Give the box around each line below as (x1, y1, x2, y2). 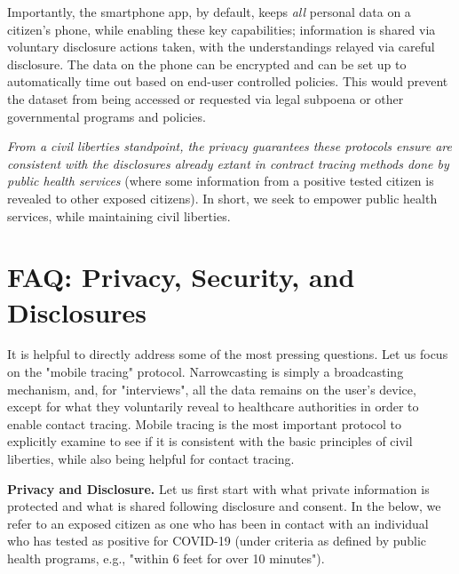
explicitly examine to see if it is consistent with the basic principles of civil (7, 432, 413, 450)
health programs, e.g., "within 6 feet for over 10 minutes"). (7, 548, 325, 567)
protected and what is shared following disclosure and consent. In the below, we (7, 497, 441, 515)
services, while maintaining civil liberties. (7, 206, 231, 225)
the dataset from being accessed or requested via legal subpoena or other (7, 89, 404, 108)
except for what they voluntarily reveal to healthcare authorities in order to (7, 397, 419, 416)
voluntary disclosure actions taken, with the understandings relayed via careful (7, 37, 435, 56)
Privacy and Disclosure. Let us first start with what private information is (7, 479, 430, 498)
